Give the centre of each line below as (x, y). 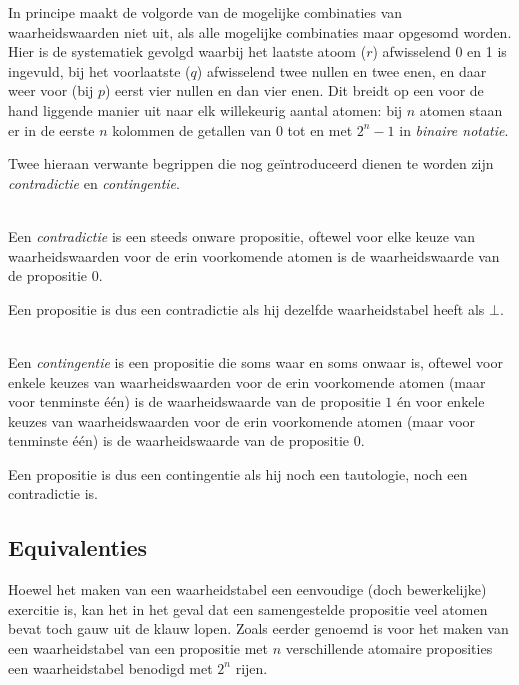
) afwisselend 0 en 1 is (439, 51)
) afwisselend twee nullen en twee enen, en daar (341, 70)
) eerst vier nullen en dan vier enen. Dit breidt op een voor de (294, 90)
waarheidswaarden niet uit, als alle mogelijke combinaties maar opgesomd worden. (260, 31)
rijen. (251, 667)
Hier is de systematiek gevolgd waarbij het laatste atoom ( (187, 51)
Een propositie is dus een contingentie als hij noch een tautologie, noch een (238, 473)
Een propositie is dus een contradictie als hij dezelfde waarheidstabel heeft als (246, 308)
